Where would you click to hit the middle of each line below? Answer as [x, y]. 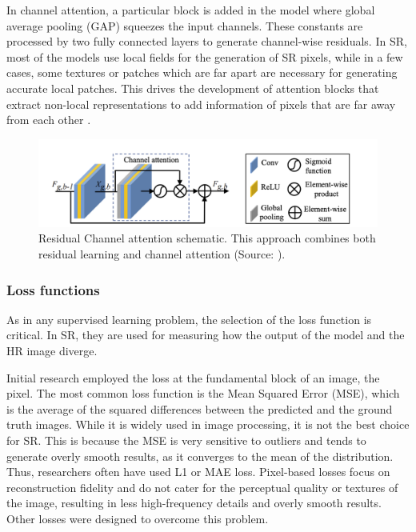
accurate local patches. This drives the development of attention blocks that [193, 88]
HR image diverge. [52, 351]
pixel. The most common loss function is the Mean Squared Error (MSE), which [203, 393]
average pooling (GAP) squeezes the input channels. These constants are [185, 25]
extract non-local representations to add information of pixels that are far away [201, 104]
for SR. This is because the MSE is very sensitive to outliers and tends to [186, 440]
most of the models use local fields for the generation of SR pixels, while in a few [205, 56]
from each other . [49, 120]
